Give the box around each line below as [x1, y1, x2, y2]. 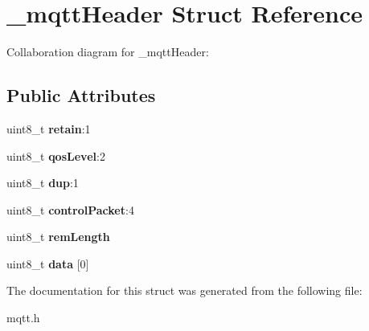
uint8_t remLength [6, 228, 110, 245]
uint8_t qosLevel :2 [6, 147, 105, 164]
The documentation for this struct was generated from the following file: [6, 282, 363, 299]
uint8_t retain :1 [6, 120, 91, 137]
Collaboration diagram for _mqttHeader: [6, 43, 209, 60]
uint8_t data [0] [6, 255, 89, 272]
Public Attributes [6, 83, 156, 108]
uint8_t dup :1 [6, 174, 79, 191]
